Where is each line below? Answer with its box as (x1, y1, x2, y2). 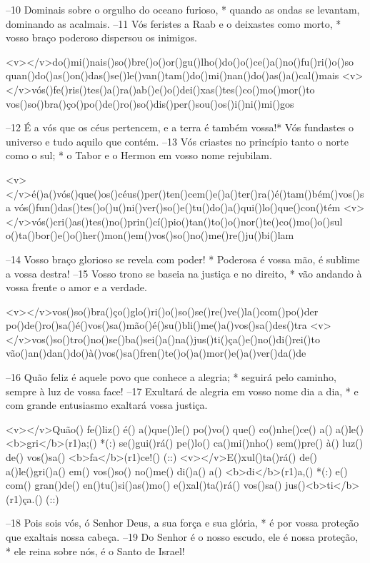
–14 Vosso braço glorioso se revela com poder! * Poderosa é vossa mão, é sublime (6, 251, 360, 266)
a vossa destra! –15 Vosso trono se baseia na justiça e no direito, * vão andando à (6, 265, 362, 280)
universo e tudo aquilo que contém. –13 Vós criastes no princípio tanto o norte (6, 133, 349, 148)
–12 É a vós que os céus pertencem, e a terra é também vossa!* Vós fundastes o (6, 120, 354, 135)
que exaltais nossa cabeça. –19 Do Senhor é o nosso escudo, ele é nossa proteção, (6, 529, 359, 544)
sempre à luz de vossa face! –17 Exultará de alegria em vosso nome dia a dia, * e (6, 383, 359, 398)
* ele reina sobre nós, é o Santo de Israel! (6, 543, 185, 558)
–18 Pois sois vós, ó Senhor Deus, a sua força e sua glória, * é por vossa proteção (6, 515, 359, 530)
